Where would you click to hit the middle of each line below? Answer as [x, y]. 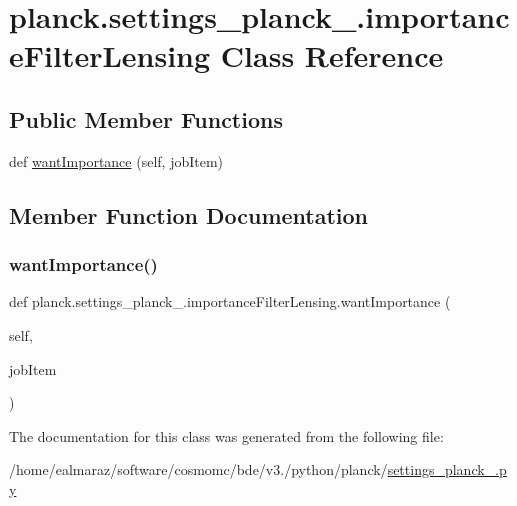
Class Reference [332, 55]
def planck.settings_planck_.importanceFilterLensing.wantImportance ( [230, 301]
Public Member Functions [146, 118]
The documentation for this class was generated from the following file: [226, 435]
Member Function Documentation [189, 214]
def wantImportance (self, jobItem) [116, 160]
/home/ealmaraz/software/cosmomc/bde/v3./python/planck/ [198, 469]
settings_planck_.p [447, 469]
